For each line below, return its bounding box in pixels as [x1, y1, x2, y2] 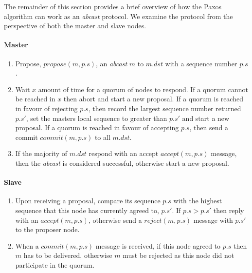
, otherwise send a [88, 214, 142, 225]
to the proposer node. [15, 224, 80, 234]
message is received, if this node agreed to [95, 240, 221, 251]
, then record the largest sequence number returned [88, 103, 241, 113]
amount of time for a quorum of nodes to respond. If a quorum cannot [38, 84, 248, 94]
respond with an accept [89, 148, 159, 158]
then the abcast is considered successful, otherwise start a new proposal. [15, 157, 229, 168]
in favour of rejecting [15, 103, 78, 113]
